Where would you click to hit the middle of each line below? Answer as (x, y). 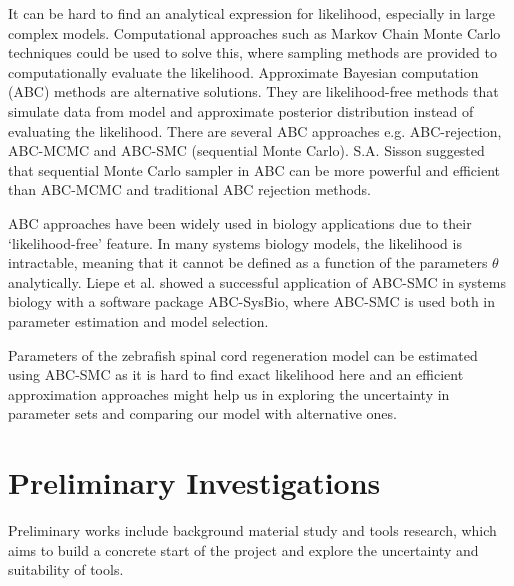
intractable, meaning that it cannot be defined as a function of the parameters (248, 262)
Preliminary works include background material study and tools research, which (252, 530)
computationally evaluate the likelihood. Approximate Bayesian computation (243, 71)
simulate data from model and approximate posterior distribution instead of (241, 110)
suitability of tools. (66, 569)
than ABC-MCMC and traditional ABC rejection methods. (190, 189)
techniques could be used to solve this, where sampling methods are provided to (253, 52)
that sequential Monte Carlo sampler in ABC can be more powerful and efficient (254, 169)
